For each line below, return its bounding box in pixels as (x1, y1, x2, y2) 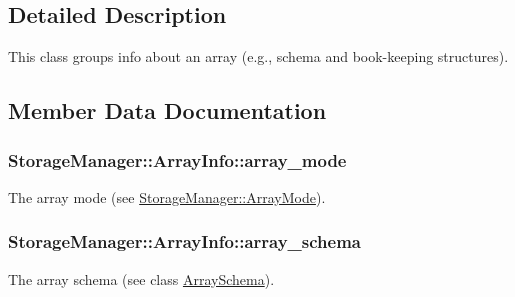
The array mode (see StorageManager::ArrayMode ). (8, 186, 326, 207)
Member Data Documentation (8, 95, 327, 126)
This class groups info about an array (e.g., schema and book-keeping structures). (8, 46, 509, 67)
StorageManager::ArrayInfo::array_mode (8, 147, 347, 172)
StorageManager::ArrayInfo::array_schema (8, 229, 361, 254)
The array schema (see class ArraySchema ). (8, 268, 275, 289)
